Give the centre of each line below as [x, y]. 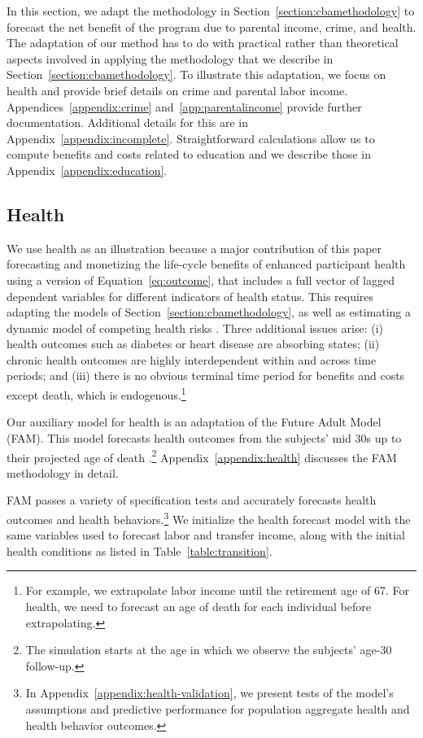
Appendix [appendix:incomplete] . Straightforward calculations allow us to [191, 138]
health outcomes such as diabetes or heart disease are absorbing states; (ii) [193, 344]
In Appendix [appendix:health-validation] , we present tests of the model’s [209, 693]
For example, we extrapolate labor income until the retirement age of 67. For [217, 590]
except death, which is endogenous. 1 [96, 393]
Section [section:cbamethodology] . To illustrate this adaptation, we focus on [196, 74]
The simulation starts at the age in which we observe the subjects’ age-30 [209, 650]
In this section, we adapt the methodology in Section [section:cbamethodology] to [211, 11]
